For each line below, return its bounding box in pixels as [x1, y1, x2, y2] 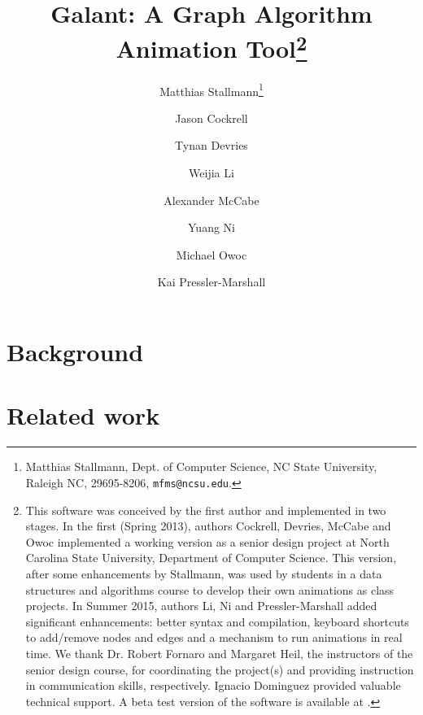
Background [7, 335, 144, 368]
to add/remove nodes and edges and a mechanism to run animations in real [25, 629, 403, 646]
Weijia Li [189, 164, 234, 181]
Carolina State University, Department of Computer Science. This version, [25, 549, 397, 566]
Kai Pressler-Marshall [157, 273, 266, 290]
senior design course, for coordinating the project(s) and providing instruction [25, 661, 414, 678]
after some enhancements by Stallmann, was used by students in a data [25, 565, 382, 582]
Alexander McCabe [164, 191, 259, 208]
